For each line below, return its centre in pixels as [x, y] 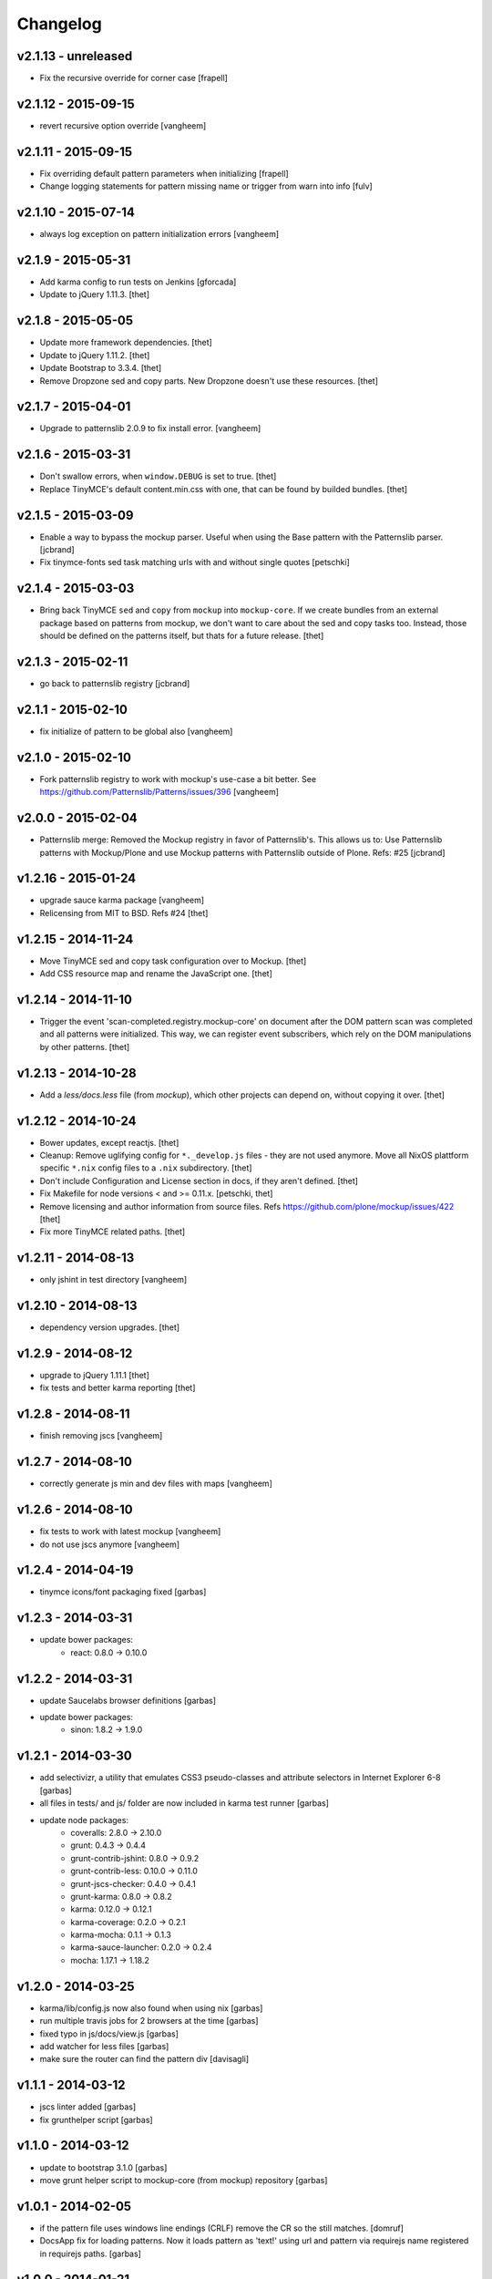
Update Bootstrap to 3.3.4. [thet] [101, 368]
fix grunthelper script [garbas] [97, 2119]
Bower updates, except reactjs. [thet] [109, 1142]
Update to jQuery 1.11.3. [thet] [95, 294]
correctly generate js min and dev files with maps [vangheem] [156, 1484]
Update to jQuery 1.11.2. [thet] [95, 355]
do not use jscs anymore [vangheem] [110, 1544]
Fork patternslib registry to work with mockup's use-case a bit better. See [178, 779]
